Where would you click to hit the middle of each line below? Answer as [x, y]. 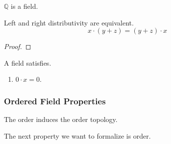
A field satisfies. [28, 62]
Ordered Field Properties [55, 101]
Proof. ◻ [18, 46]
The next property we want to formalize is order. [77, 135]
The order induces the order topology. [61, 119]
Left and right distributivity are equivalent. [69, 22]
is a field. [24, 6]
